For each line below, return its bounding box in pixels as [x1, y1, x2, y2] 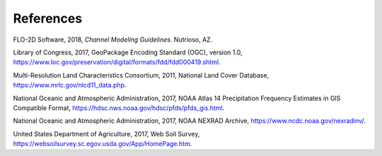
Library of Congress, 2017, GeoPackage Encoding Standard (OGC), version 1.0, [13, 48, 243, 56]
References [13, 11, 83, 26]
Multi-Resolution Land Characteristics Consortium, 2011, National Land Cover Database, [13, 71, 270, 79]
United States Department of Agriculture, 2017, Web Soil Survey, [13, 129, 200, 138]
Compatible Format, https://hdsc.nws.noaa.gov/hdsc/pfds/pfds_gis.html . [13, 103, 225, 112]
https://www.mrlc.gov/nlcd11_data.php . [13, 81, 127, 90]
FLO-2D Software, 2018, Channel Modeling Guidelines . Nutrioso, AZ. [13, 35, 213, 44]
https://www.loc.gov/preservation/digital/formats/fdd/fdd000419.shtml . [13, 58, 221, 66]
